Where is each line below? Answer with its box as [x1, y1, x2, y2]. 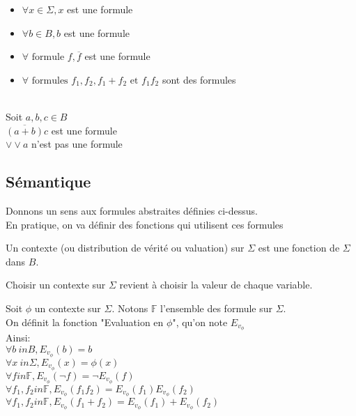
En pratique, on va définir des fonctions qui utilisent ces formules [6, 217, 284, 231]
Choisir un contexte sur [6, 277, 106, 292]
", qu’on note [172, 314, 228, 329]
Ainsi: [6, 330, 31, 345]
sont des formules [162, 72, 236, 86]
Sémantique [6, 171, 91, 192]
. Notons [111, 300, 148, 315]
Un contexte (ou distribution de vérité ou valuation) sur [6, 240, 245, 255]
